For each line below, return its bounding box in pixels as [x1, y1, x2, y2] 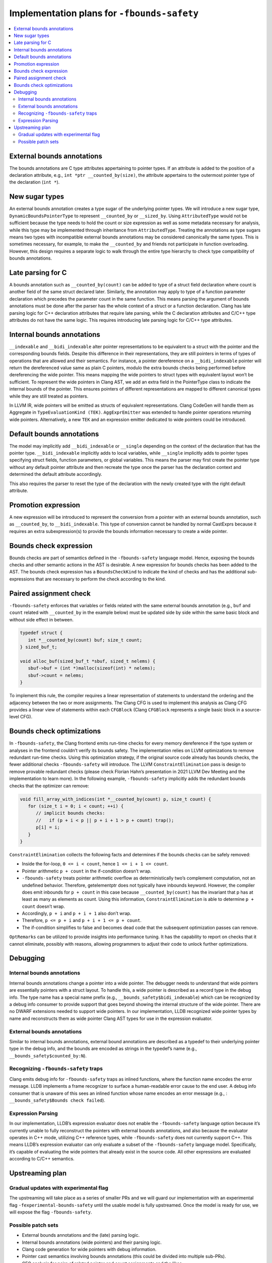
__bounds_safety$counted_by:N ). [9, 1052, 87, 1058]
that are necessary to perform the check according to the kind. [35, 576, 166, 582]
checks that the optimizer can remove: [9, 783, 89, 789]
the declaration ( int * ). [9, 179, 60, 185]
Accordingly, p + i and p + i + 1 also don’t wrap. [22, 910, 131, 916]
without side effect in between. [9, 616, 74, 622]
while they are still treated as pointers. [9, 393, 89, 399]
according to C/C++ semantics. [9, 1156, 75, 1162]
